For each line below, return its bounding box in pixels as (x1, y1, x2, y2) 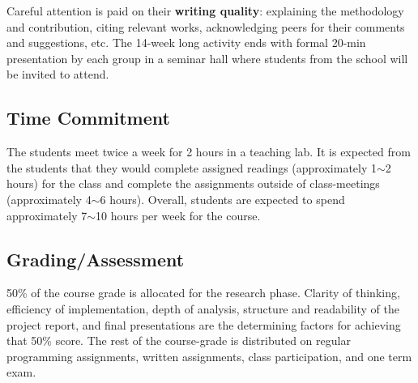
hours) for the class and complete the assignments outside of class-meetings (6, 175, 380, 192)
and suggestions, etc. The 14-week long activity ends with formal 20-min (6, 34, 366, 51)
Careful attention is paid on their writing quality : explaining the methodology (6, 2, 404, 19)
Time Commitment (6, 105, 170, 130)
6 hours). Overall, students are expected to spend (100, 190, 345, 207)
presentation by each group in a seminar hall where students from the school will (6, 49, 408, 66)
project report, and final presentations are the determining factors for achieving (6, 316, 401, 333)
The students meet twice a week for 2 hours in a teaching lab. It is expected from (6, 143, 411, 160)
